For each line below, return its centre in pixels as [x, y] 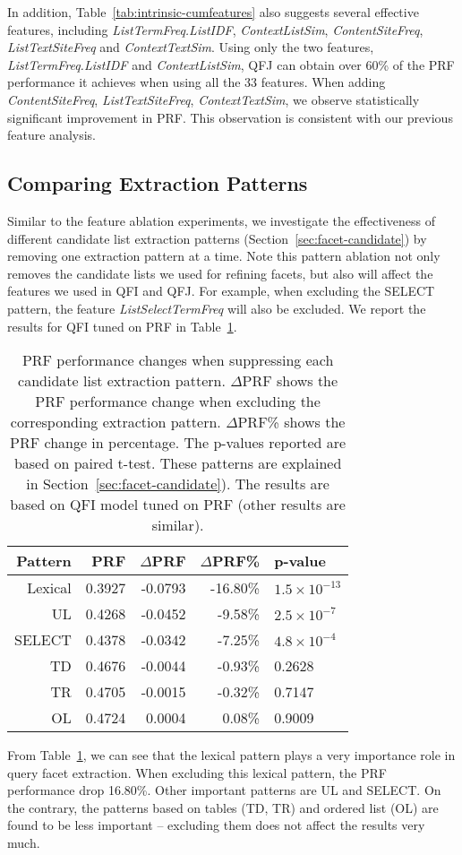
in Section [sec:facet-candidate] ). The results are [178, 484]
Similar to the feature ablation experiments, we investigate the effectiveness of [221, 220]
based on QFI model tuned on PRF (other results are [178, 505]
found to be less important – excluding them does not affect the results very [216, 825]
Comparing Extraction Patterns [158, 183]
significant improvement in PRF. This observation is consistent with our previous [230, 117]
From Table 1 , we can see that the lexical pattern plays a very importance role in [231, 755]
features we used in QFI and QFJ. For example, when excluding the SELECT [221, 291]
